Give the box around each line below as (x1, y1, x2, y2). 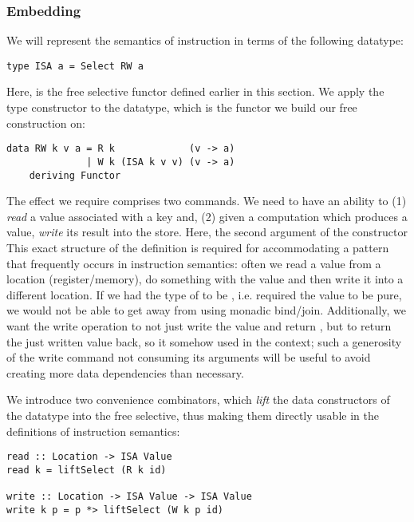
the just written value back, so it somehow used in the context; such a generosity (6, 333, 402, 350)
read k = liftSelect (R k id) (6, 464, 167, 476)
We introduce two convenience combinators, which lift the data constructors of (6, 391, 390, 408)
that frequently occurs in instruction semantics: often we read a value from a (6, 255, 381, 271)
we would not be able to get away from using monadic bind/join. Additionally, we (6, 302, 407, 318)
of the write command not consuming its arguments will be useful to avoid (6, 349, 371, 366)
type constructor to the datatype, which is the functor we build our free (6, 99, 357, 116)
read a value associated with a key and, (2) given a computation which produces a (6, 208, 408, 224)
